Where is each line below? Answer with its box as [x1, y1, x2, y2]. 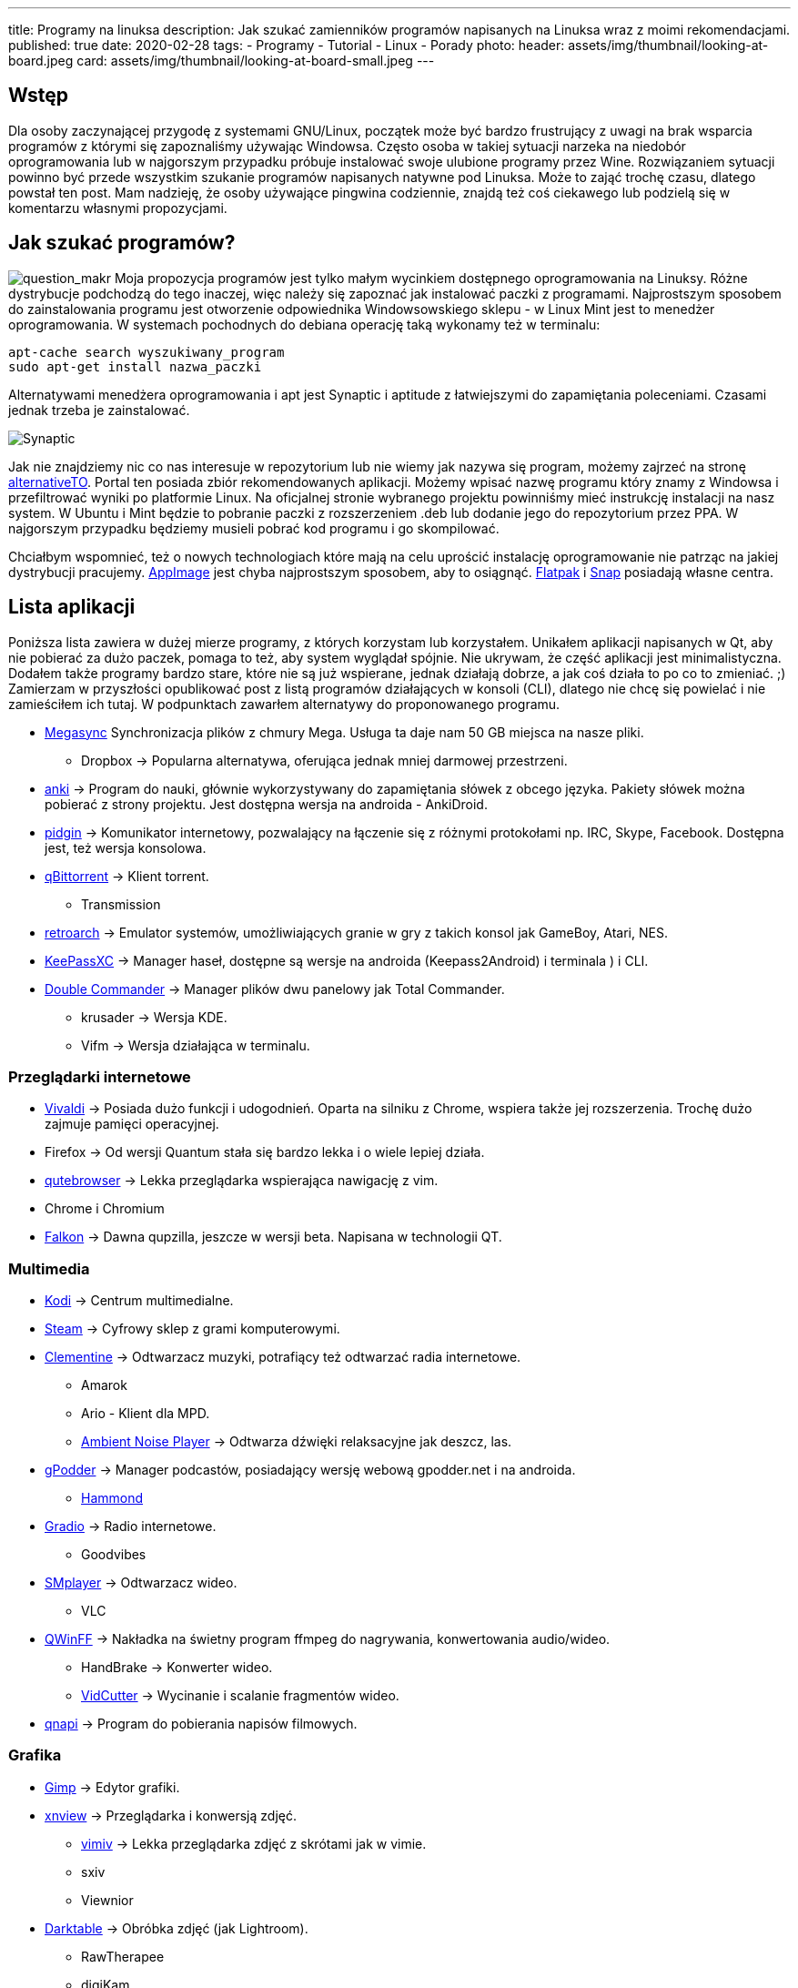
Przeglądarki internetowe [8, 1067, 191, 1086]
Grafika [8, 1746, 62, 1765]
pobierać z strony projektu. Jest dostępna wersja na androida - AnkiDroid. [45, 796, 488, 812]
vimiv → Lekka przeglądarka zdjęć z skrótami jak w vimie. [81, 1835, 427, 1851]
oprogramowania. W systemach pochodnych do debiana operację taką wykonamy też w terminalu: [8, 316, 601, 332]
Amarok [81, 1377, 127, 1394]
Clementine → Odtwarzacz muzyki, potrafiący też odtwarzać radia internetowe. [45, 1349, 521, 1365]
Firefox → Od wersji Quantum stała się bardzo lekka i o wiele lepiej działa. [45, 1144, 485, 1161]
